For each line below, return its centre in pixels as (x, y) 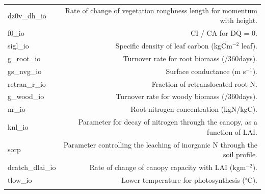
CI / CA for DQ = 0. (224, 33)
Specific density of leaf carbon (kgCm (174, 46)
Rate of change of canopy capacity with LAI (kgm (168, 167)
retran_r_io (27, 83)
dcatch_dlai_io (32, 167)
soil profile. (240, 154)
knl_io (18, 126)
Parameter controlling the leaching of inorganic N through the (160, 144)
